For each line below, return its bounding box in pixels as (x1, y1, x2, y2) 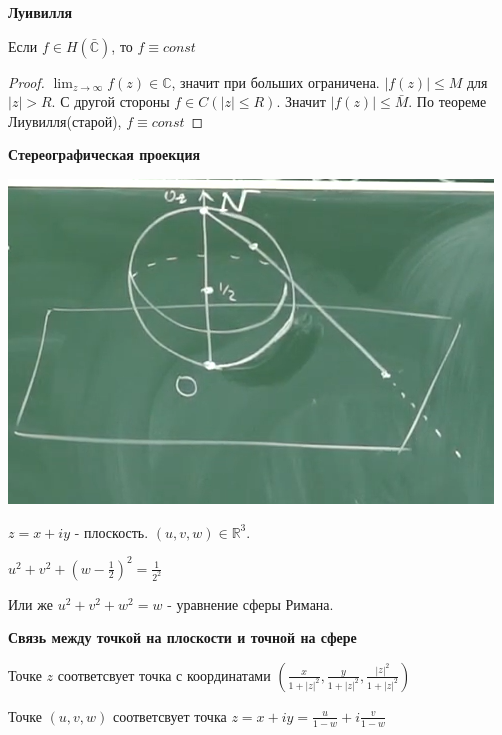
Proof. (8, 71, 45, 92)
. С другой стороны (51, 91, 170, 112)
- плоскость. (74, 521, 149, 542)
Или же (8, 593, 53, 614)
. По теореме (408, 91, 487, 112)
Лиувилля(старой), (8, 110, 122, 131)
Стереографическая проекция (8, 144, 201, 165)
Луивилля (8, 2, 73, 22)
